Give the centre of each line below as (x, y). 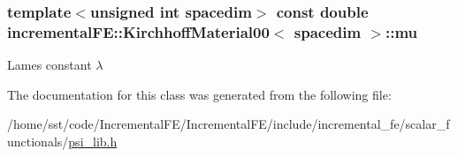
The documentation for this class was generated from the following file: (199, 94)
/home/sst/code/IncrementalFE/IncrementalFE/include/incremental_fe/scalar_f (229, 124)
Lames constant (50, 65)
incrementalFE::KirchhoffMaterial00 (138, 31)
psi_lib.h (93, 141)
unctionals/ (38, 141)
